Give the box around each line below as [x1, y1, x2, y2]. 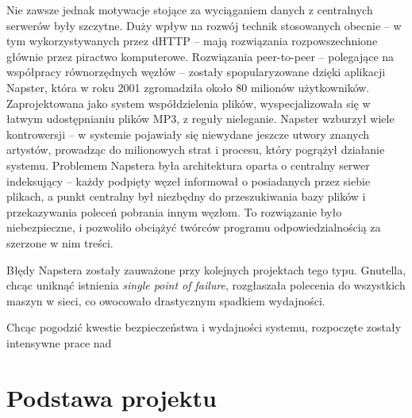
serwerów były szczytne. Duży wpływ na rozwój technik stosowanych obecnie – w [6, 17, 402, 33]
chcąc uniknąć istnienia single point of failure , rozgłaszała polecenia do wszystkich [6, 277, 406, 293]
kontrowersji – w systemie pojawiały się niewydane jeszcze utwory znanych [6, 125, 370, 142]
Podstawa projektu [6, 381, 217, 413]
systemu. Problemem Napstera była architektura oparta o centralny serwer [6, 156, 370, 173]
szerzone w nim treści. [6, 234, 114, 251]
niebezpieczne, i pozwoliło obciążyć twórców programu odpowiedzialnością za [6, 219, 381, 236]
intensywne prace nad [6, 334, 112, 351]
